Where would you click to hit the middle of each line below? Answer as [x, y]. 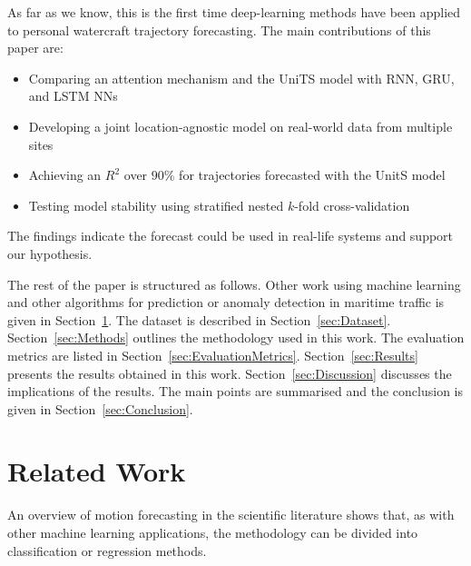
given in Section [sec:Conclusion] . [100, 408]
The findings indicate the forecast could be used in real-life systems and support [231, 236]
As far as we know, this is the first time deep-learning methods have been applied [234, 12]
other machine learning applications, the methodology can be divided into [213, 532]
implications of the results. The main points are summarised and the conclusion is [235, 391]
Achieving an [65, 175]
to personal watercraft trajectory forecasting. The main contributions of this [219, 30]
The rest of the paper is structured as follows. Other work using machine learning [234, 284]
